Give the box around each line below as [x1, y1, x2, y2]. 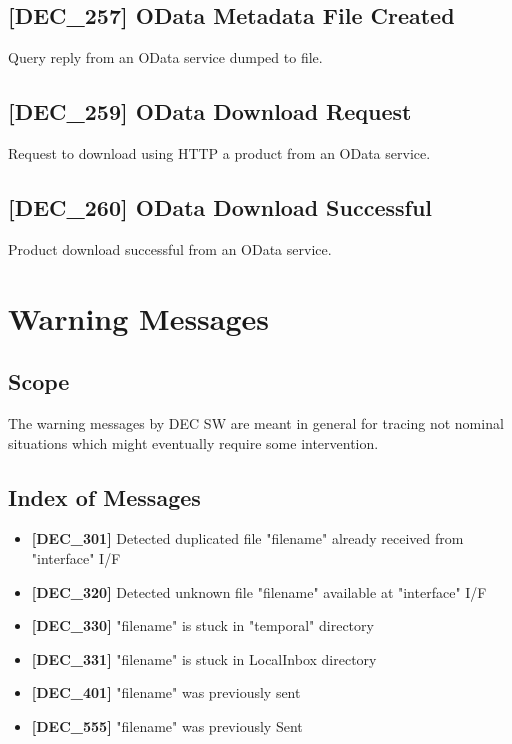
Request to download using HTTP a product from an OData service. [8, 143, 431, 163]
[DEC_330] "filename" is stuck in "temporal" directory [31, 615, 374, 636]
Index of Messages [8, 481, 201, 512]
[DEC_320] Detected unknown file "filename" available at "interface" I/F [31, 581, 487, 602]
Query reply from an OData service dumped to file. [8, 47, 323, 68]
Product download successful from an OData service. [8, 238, 332, 259]
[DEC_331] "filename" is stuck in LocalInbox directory [31, 648, 377, 669]
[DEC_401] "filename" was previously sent [31, 682, 301, 703]
